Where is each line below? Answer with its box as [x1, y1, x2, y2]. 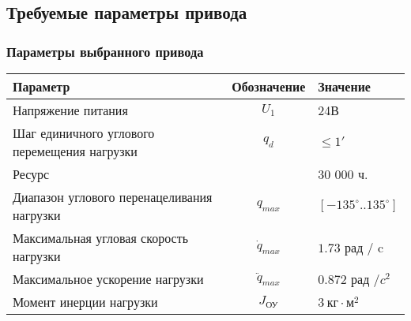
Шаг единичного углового [13, 124, 155, 142]
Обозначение [232, 77, 306, 95]
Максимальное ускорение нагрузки [13, 270, 204, 288]
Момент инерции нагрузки [13, 293, 158, 311]
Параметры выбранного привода [6, 41, 204, 61]
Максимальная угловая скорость [13, 229, 188, 247]
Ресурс [13, 165, 50, 183]
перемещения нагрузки [13, 142, 138, 160]
